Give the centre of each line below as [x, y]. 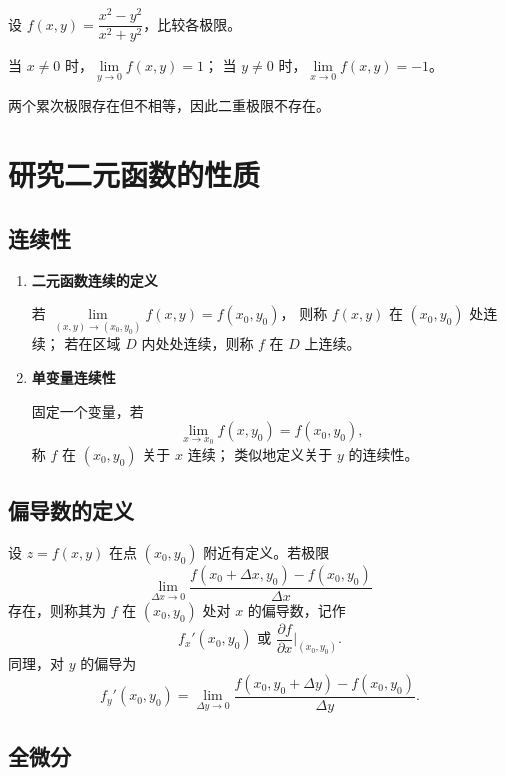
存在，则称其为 [57, 609]
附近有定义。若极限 [266, 551]
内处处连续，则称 [197, 343]
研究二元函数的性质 [134, 174]
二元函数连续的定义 [94, 279]
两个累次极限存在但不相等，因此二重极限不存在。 [169, 105]
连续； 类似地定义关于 [260, 453]
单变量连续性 [73, 376]
